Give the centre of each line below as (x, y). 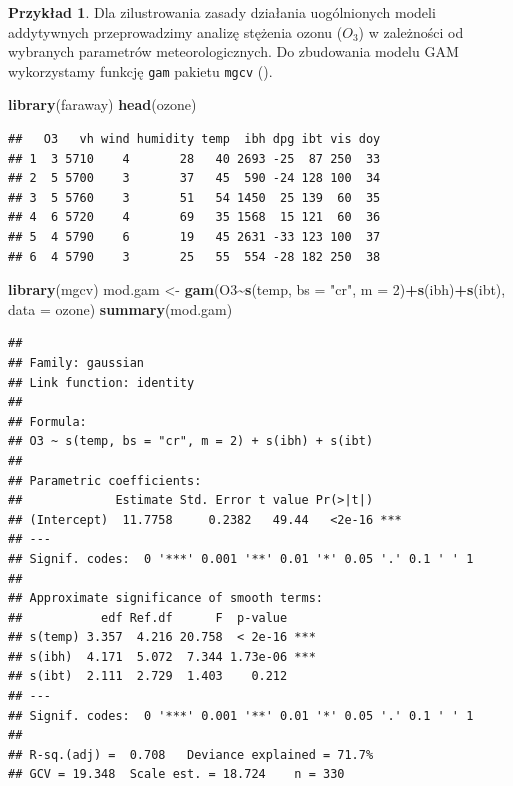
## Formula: (47, 421)
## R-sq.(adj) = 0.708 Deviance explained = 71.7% (191, 754)
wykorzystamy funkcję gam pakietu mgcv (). (140, 70)
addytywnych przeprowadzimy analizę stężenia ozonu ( (175, 31)
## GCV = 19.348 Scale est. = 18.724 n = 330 (176, 774)
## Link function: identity (101, 382)
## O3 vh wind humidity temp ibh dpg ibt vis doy (194, 139)
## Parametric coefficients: (105, 480)
